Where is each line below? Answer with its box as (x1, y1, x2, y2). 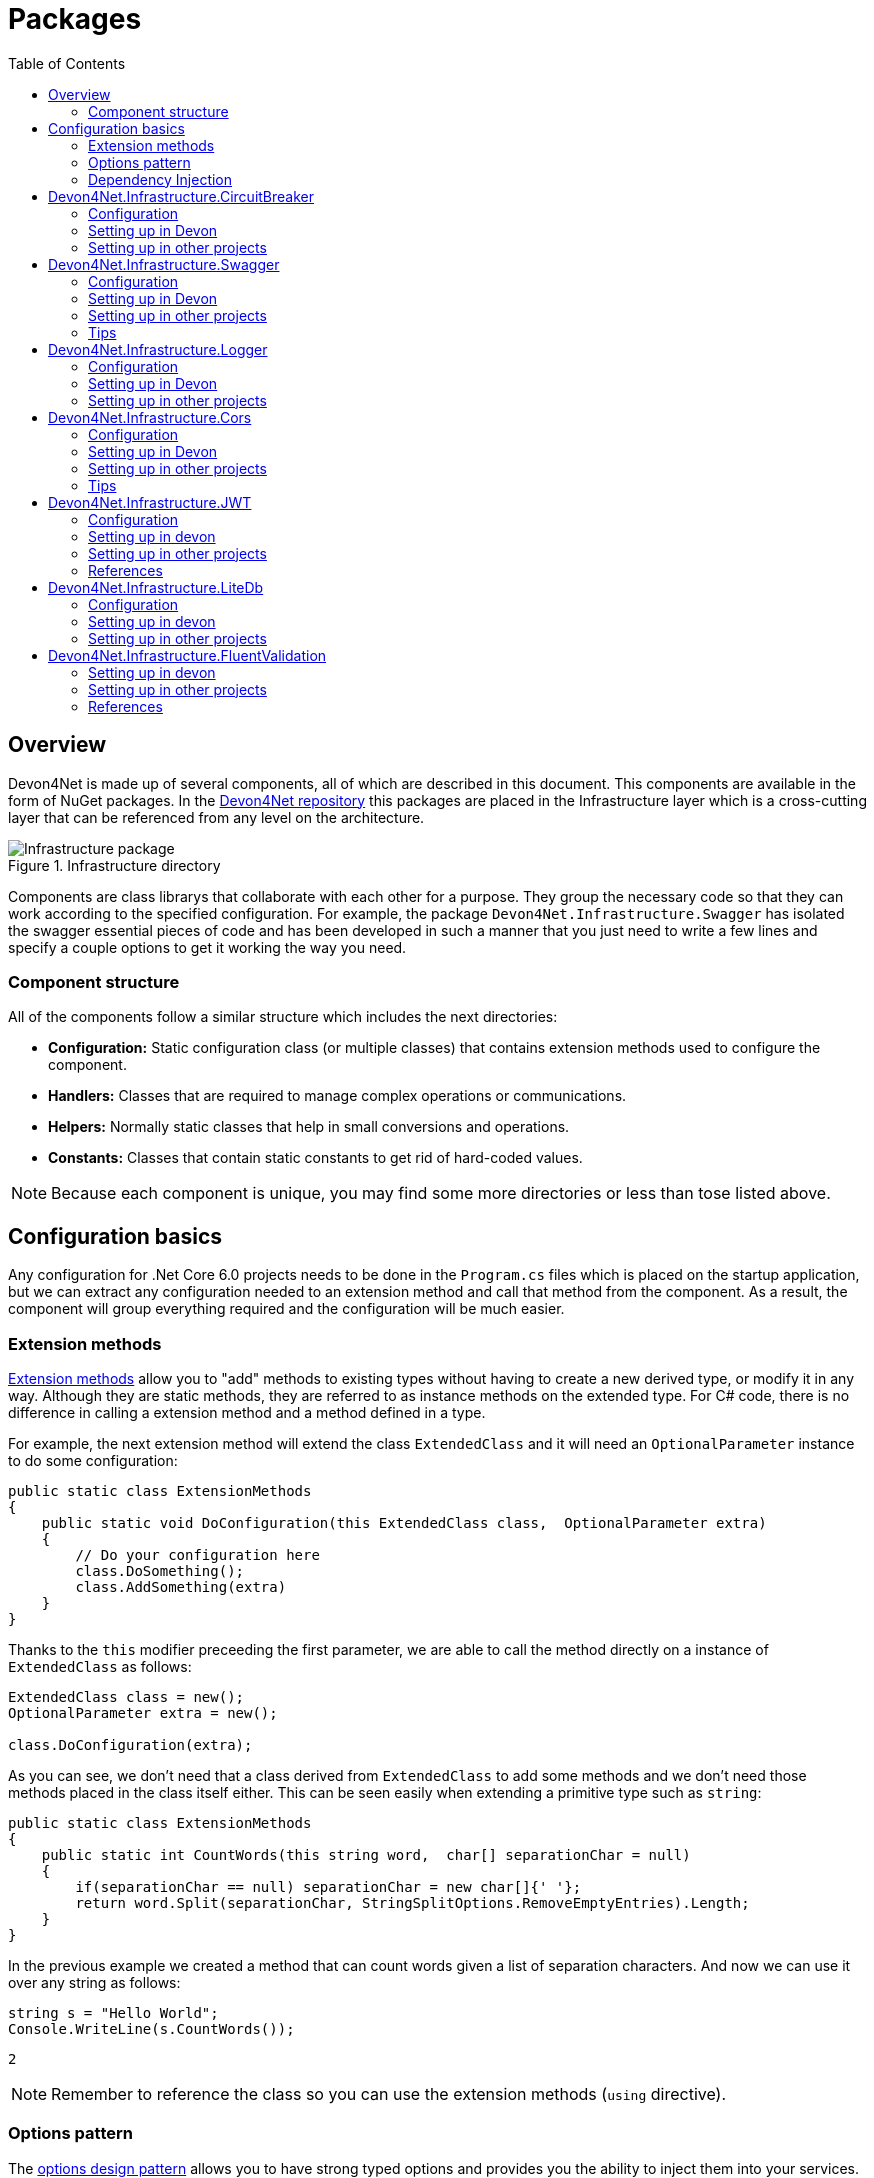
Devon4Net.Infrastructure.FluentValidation (48, 646, 327, 664)
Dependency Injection (88, 170, 233, 188)
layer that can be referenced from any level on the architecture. (8, 808, 425, 826)
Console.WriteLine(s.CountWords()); (8, 2020, 295, 2037)
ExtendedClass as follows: (8, 1657, 192, 1675)
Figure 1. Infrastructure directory (8, 856, 221, 874)
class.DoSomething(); (75, 1562, 245, 1579)
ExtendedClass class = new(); (8, 1688, 245, 1705)
